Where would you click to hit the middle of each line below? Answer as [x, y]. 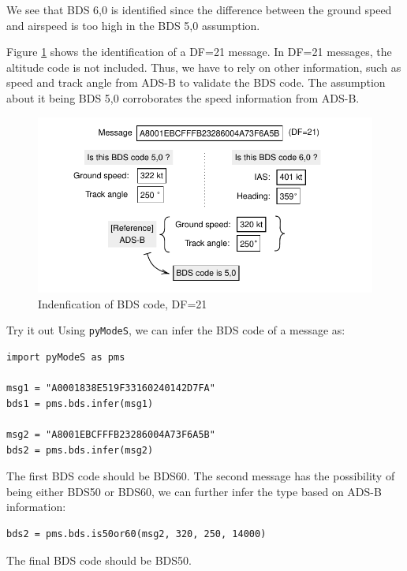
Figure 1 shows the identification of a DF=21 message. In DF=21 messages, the [199, 52]
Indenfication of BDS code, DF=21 [123, 303]
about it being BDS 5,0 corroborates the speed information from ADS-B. [183, 97]
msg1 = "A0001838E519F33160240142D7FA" [111, 388]
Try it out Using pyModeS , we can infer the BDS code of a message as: [176, 330]
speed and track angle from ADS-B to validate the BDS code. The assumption [196, 82]
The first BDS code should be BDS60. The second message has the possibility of [201, 476]
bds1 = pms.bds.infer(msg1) [80, 403]
